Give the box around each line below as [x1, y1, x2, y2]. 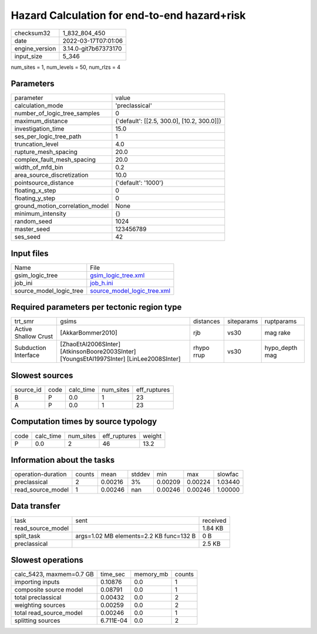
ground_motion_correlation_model [14, 202, 109, 210]
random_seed [14, 218, 52, 226]
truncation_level [14, 140, 59, 148]
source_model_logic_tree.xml [90, 286, 170, 295]
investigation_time [14, 125, 65, 133]
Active [14, 325, 32, 333]
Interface [14, 351, 40, 359]
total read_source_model [14, 609, 83, 617]
